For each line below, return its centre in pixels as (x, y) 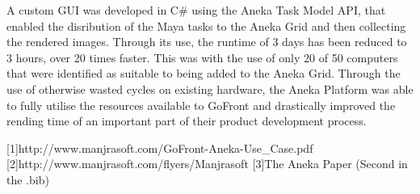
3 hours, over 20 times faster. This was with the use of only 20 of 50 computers (202, 57)
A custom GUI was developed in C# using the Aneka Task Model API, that (196, 10)
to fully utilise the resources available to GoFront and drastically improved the (201, 105)
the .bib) (28, 179)
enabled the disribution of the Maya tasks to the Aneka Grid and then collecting (206, 25)
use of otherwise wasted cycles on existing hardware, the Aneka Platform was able (210, 89)
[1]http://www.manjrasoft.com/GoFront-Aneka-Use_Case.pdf (160, 148)
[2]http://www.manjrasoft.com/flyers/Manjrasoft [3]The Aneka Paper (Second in (207, 164)
